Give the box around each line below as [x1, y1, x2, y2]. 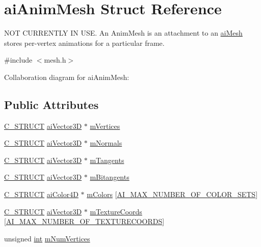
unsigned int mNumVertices [4, 233, 90, 243]
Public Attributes [4, 96, 99, 112]
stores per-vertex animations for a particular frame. [4, 37, 165, 48]
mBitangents [90, 172, 129, 182]
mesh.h [44, 54, 66, 65]
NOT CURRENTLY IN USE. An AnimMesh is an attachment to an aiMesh [4, 28, 243, 38]
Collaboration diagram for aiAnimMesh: [4, 71, 129, 82]
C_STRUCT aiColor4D [4, 189, 79, 200]
